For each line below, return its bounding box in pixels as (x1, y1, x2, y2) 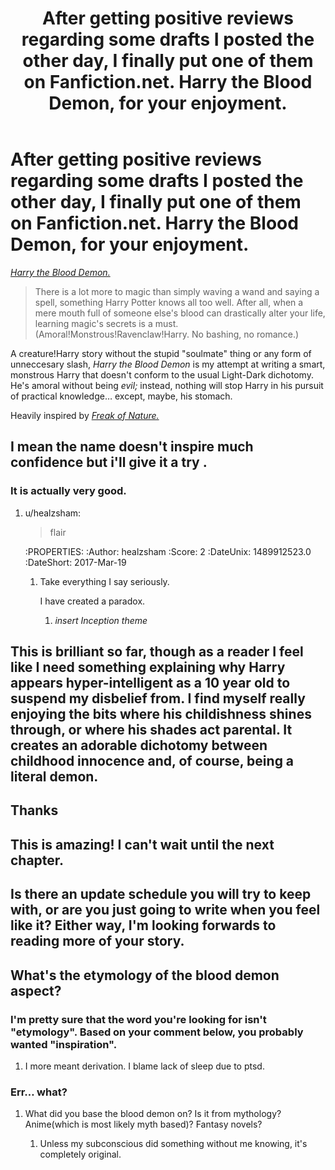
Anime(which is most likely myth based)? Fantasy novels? (24, 1118, 263, 1131)
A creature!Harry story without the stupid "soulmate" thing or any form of (10, 347, 312, 359)
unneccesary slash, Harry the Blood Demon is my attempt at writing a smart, (10, 358, 326, 370)
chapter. (10, 852, 65, 869)
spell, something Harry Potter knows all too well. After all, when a (34, 296, 304, 308)
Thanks (10, 802, 59, 819)
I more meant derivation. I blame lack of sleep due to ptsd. (24, 1060, 265, 1072)
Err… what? (10, 1085, 68, 1099)
